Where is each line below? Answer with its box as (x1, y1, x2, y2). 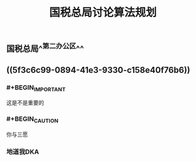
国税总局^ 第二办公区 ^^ (6, 42, 85, 54)
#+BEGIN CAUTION (6, 114, 59, 124)
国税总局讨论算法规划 (48, 6, 157, 20)
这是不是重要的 (6, 99, 44, 107)
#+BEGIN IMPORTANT (6, 83, 66, 92)
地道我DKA (6, 148, 39, 156)
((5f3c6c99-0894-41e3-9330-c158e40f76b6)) (6, 65, 190, 75)
